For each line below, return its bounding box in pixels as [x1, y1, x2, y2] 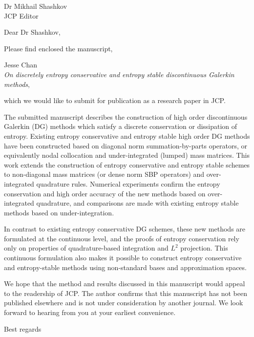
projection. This [180, 243, 228, 253]
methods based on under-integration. [4, 207, 114, 217]
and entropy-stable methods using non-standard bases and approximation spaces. [4, 262, 247, 272]
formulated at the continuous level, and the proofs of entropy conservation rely [4, 233, 239, 243]
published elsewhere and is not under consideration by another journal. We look [4, 297, 243, 308]
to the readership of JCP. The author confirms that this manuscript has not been [4, 288, 247, 298]
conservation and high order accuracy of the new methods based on [4, 188, 206, 198]
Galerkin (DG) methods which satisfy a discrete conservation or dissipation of [4, 121, 237, 131]
